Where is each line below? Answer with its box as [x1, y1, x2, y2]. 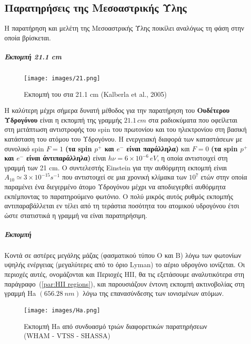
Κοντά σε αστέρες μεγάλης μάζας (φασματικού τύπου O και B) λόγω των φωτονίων [4, 250, 241, 260]
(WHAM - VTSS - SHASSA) [24, 330, 111, 341]
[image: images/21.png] [24, 74, 100, 82]
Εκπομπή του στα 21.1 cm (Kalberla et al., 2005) [24, 89, 167, 99]
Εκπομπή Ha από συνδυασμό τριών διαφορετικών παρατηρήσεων [24, 321, 207, 331]
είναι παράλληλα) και [126, 143, 190, 153]
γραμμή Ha [4, 288, 36, 298]
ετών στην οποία [201, 172, 247, 182]
